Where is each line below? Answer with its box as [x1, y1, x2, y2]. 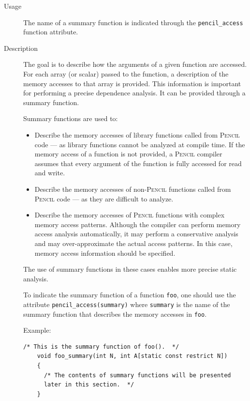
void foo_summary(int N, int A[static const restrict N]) [37, 353, 228, 360]
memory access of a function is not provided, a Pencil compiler [34, 149, 222, 159]
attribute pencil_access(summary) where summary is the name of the [23, 299, 230, 309]
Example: [23, 325, 51, 335]
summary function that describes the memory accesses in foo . [23, 308, 207, 319]
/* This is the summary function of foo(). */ [23, 343, 179, 350]
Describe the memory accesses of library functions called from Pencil [34, 130, 240, 139]
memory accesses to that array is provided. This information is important [23, 78, 241, 88]
